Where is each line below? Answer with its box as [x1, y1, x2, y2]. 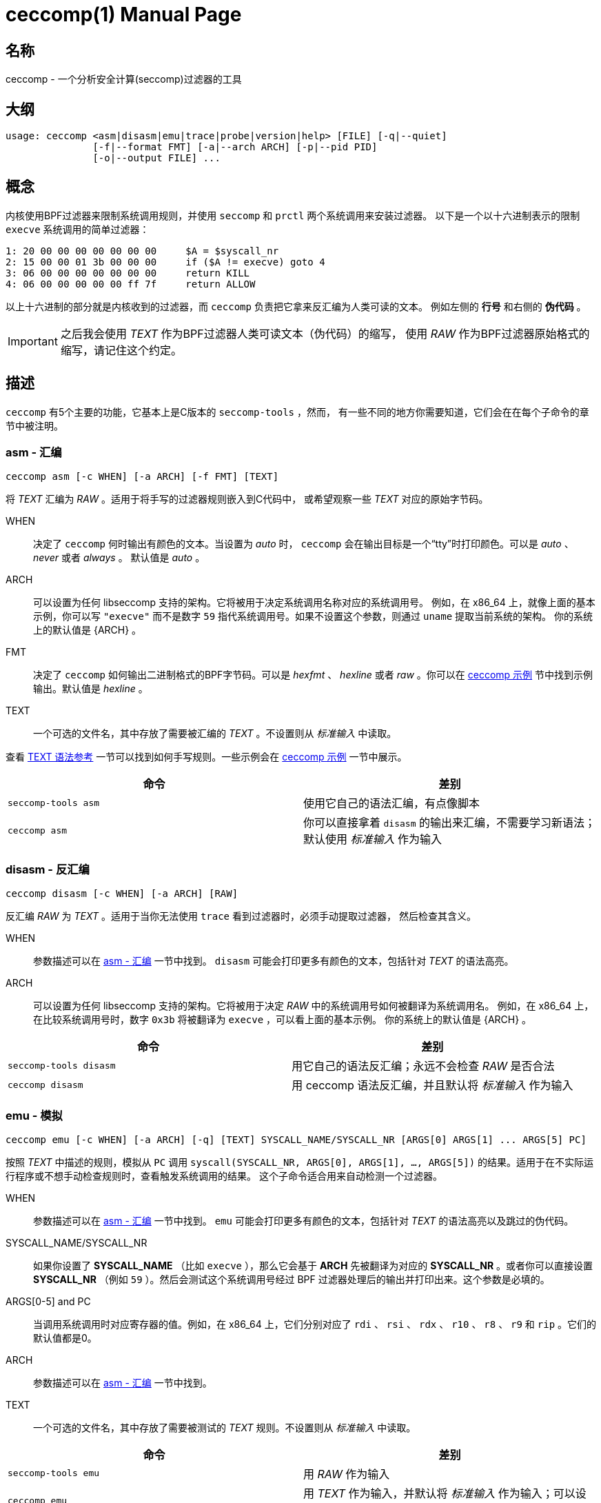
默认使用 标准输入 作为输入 [303, 832, 442, 847]
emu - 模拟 [6, 1108, 63, 1122]
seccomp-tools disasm [8, 1060, 116, 1071]
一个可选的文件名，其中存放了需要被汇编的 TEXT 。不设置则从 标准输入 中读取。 [33, 727, 397, 740]
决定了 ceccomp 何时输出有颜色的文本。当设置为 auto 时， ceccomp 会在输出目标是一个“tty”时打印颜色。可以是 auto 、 [33, 538, 574, 550]
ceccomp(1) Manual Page [6, 3, 242, 26]
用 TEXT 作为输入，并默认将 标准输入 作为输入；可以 [303, 1486, 575, 1500]
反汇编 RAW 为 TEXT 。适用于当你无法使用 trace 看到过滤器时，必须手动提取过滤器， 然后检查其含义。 [6, 910, 476, 922]
